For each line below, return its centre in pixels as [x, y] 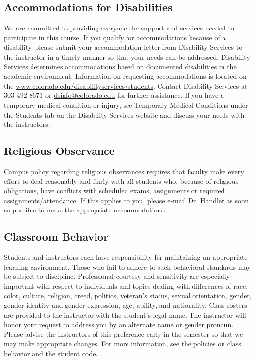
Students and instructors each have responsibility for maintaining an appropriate [126, 257]
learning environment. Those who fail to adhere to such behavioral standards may [127, 266]
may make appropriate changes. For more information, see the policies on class [123, 344]
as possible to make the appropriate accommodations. [85, 210]
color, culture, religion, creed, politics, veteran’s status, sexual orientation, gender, [128, 295]
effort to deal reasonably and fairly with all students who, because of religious [121, 181]
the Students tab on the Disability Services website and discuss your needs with [124, 114]
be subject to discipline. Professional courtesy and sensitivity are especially [117, 276]
